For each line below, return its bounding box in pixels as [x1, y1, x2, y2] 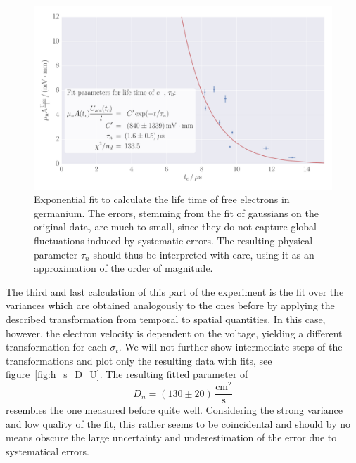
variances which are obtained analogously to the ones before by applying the [6, 298, 335, 313]
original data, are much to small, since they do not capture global [34, 219, 317, 234]
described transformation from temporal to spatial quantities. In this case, [6, 312, 326, 327]
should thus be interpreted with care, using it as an [93, 247, 314, 261]
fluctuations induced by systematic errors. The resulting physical [34, 233, 313, 248]
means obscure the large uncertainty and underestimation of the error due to [6, 430, 337, 445]
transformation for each [6, 339, 107, 354]
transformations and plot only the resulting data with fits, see [6, 353, 272, 367]
